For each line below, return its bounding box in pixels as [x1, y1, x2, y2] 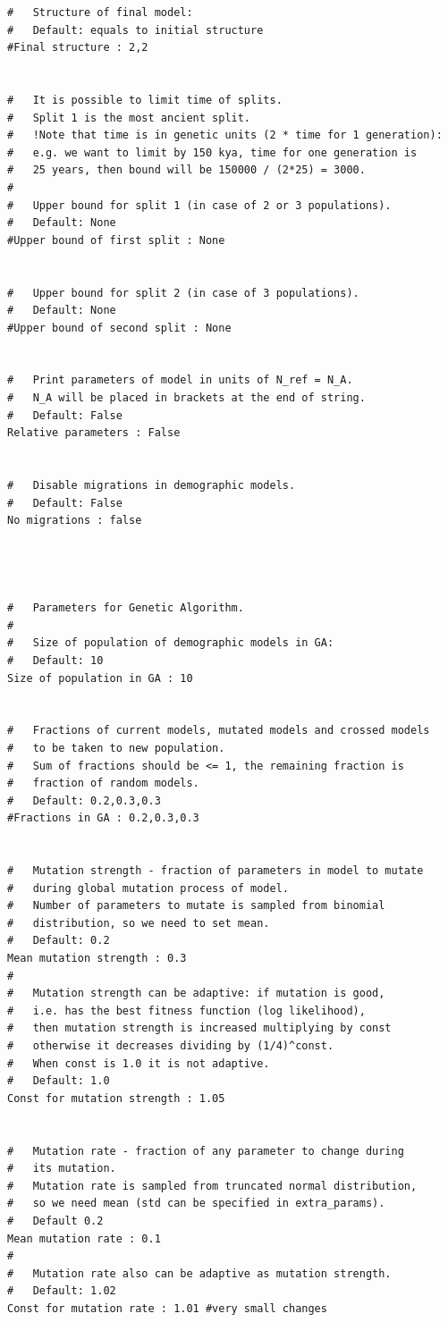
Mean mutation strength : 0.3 [7, 952, 187, 965]
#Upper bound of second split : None [7, 321, 232, 334]
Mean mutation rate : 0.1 [7, 1232, 161, 1245]
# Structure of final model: [7, 6, 193, 19]
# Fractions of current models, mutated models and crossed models [7, 724, 430, 737]
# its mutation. [7, 1162, 116, 1175]
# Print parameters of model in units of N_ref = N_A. [7, 374, 353, 387]
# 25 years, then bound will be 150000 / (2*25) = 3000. [7, 164, 366, 177]
